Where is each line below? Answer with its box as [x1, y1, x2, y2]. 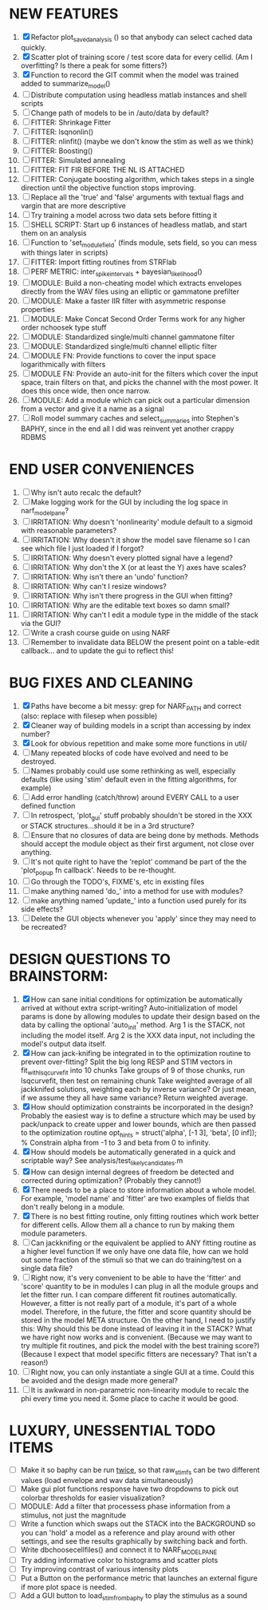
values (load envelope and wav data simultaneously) [20, 1475, 194, 1485]
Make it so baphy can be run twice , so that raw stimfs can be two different [20, 1466, 260, 1477]
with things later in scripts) [20, 248, 108, 258]
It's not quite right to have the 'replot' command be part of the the [30, 857, 247, 867]
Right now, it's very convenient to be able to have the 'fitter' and [30, 1273, 242, 1283]
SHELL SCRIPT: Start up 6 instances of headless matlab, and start [30, 220, 247, 229]
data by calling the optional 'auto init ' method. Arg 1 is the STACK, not [20, 1019, 246, 1031]
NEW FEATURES [9, 5, 119, 23]
